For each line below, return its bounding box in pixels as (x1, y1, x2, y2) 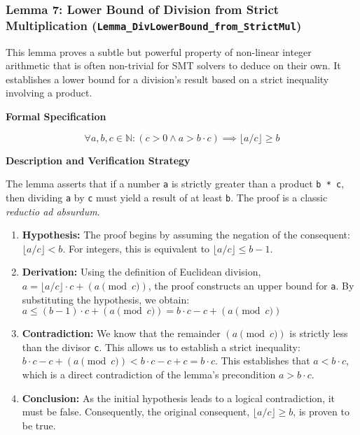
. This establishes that (214, 353, 310, 368)
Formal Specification (6, 109, 106, 124)
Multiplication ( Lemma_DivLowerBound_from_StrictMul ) (6, 16, 302, 34)
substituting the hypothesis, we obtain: (22, 292, 190, 306)
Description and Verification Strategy (6, 152, 191, 167)
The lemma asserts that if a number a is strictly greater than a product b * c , (6, 176, 345, 191)
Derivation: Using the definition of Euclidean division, (22, 264, 261, 279)
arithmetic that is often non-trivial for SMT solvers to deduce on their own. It (6, 58, 341, 73)
